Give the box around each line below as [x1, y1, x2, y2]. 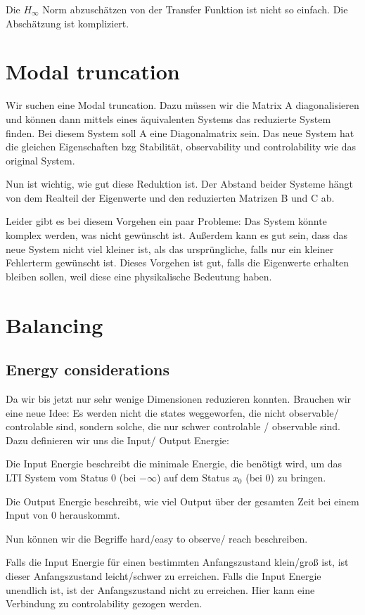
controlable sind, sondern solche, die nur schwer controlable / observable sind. [6, 419, 340, 434]
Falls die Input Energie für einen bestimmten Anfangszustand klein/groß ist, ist [6, 555, 349, 569]
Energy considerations [6, 358, 169, 380]
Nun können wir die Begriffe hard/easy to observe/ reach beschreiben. [6, 531, 308, 545]
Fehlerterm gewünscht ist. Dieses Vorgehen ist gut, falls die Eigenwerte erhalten [6, 255, 350, 270]
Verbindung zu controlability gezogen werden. [6, 596, 203, 611]
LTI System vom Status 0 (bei [6, 470, 136, 484]
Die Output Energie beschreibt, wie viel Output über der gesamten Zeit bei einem [6, 493, 359, 508]
